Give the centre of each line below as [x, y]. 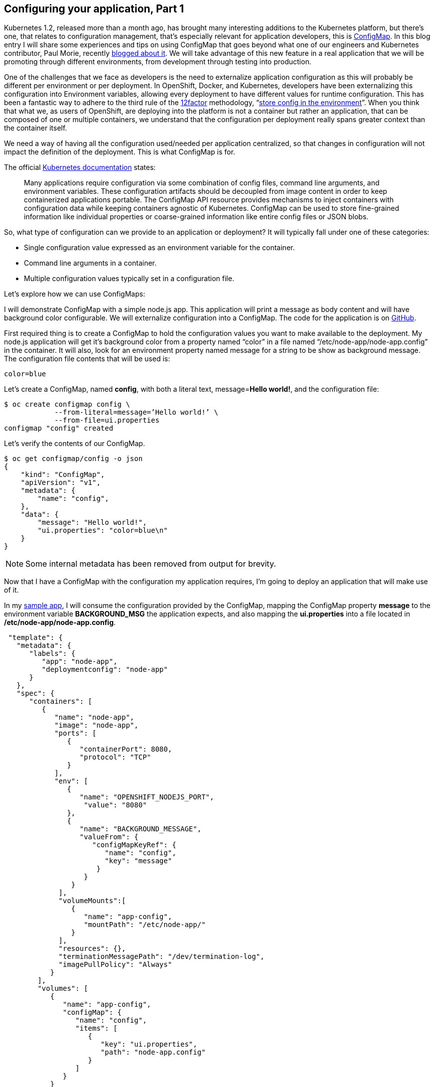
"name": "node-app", [94, 717]
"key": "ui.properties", [149, 1044]
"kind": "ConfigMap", [63, 475]
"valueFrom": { [109, 837]
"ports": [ [75, 733]
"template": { [36, 638]
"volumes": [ [63, 989]
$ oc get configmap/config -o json [73, 459]
